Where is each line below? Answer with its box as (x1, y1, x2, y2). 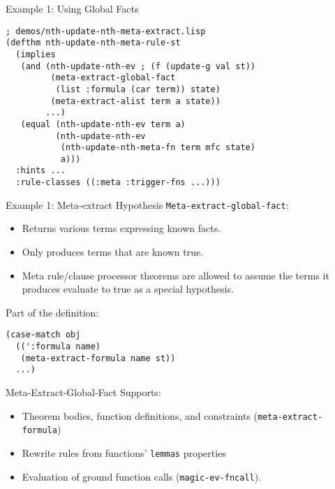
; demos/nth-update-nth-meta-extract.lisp (6, 26, 206, 36)
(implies (15, 49, 56, 59)
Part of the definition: (6, 305, 99, 319)
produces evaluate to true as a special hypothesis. (22, 282, 234, 296)
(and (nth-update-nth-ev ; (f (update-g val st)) (20, 61, 255, 71)
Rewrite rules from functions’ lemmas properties (22, 445, 226, 460)
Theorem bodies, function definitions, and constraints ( (22, 408, 258, 423)
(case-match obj (6, 330, 81, 340)
